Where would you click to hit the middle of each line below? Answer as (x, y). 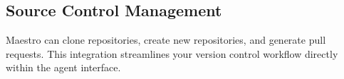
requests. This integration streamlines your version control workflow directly (172, 53)
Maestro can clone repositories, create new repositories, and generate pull (166, 40)
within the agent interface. (63, 67)
